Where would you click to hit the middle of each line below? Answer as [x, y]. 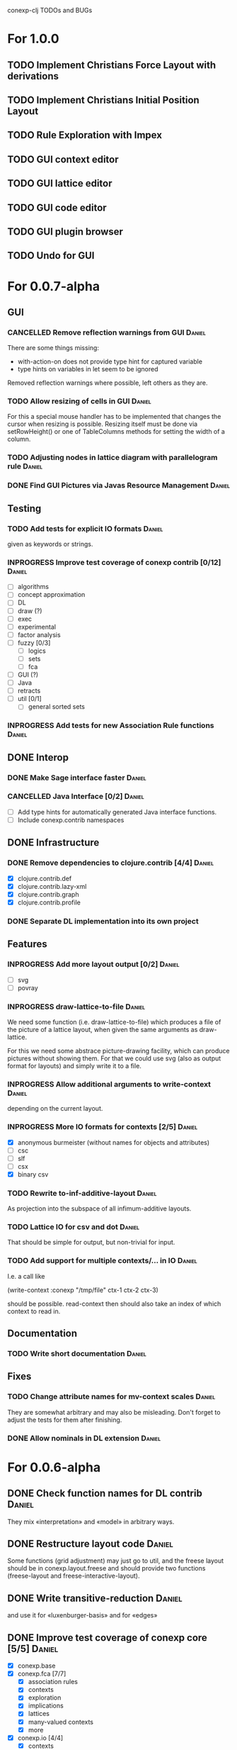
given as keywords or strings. [50, 544]
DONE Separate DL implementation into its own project [103, 921]
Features [27, 944]
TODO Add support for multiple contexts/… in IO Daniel [103, 1261]
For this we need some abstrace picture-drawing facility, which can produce [118, 1050]
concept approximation [51, 595]
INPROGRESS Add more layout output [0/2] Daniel [93, 965]
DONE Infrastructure [53, 843]
